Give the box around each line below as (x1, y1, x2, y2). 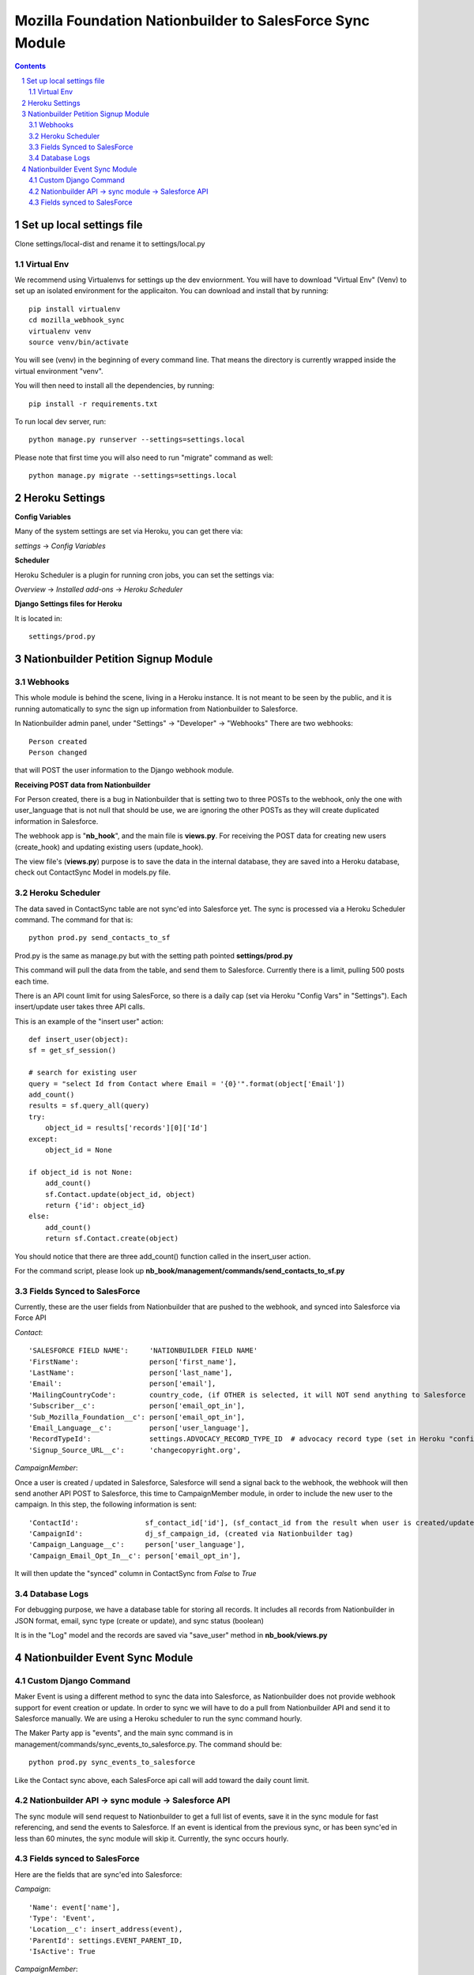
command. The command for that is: (14, 915, 134, 924)
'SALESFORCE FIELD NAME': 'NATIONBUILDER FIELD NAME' (28, 1346, 258, 1355)
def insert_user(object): (28, 1035, 130, 1044)
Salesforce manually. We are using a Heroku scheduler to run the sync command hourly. (14, 1714, 303, 1724)
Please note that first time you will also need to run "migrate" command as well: (14, 453, 273, 462)
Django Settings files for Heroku (14, 599, 122, 608)
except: (28, 1134, 58, 1143)
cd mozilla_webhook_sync (28, 316, 125, 325)
